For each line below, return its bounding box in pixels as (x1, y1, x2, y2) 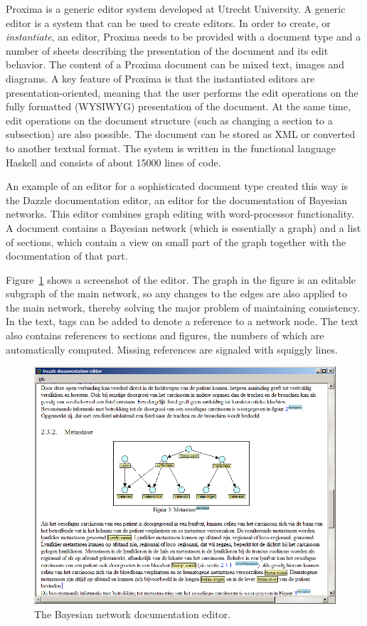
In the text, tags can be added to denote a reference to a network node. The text (6, 314, 358, 329)
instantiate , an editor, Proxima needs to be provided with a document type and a (6, 29, 361, 44)
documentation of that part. (6, 248, 128, 263)
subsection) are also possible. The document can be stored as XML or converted (6, 127, 356, 142)
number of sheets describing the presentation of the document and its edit (6, 43, 329, 58)
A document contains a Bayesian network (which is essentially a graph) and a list (6, 220, 361, 235)
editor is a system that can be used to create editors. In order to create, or (6, 15, 331, 30)
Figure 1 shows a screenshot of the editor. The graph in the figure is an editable (6, 272, 356, 287)
